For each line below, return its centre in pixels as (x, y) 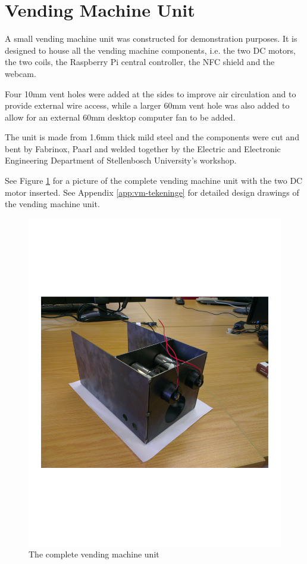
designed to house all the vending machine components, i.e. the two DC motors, (150, 50)
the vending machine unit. (52, 204)
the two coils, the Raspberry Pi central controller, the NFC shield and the (140, 62)
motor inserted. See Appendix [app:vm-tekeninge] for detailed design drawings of (152, 192)
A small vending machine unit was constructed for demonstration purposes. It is (151, 38)
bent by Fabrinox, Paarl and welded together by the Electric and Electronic (143, 148)
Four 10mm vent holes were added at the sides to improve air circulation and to (151, 93)
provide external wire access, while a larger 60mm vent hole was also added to (147, 105)
